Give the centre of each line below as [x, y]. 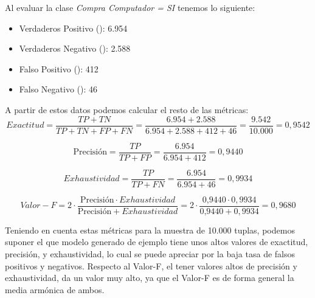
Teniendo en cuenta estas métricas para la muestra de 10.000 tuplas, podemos [150, 230]
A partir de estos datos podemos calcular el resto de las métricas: [127, 109]
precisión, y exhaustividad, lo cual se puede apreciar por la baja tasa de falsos [150, 254]
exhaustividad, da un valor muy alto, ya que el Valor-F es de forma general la [150, 278]
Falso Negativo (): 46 [58, 89]
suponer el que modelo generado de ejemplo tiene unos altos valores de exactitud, [157, 242]
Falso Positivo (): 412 [59, 68]
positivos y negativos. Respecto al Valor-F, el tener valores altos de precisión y [151, 265]
